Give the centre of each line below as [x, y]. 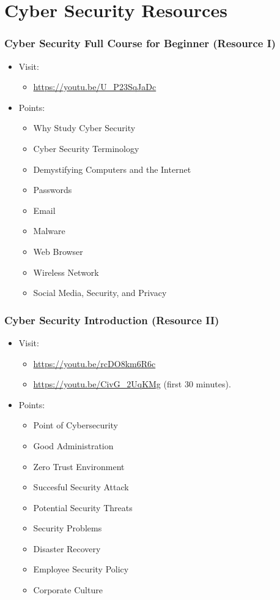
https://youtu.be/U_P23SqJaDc [95, 87]
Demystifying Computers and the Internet [112, 169]
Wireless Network [66, 272]
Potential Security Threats [83, 507]
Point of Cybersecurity [76, 425]
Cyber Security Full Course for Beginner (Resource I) [140, 43]
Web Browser [58, 251]
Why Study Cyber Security [84, 128]
